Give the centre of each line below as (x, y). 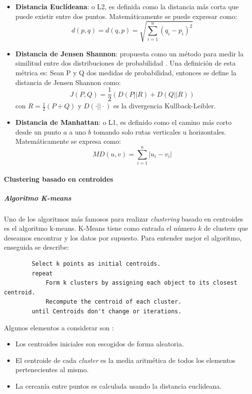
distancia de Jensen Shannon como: (68, 82)
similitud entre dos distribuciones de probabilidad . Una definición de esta (126, 63)
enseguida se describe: (36, 247)
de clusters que (226, 228)
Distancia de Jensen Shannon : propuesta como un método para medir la (129, 53)
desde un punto (38, 131)
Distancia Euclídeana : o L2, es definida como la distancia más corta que (127, 6)
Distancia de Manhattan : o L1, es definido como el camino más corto (123, 122)
